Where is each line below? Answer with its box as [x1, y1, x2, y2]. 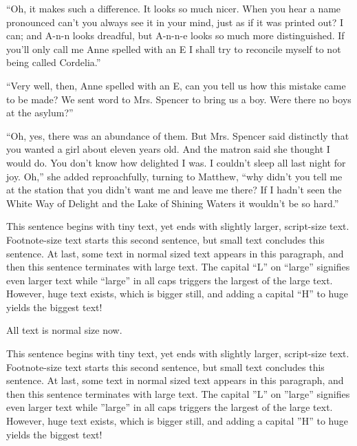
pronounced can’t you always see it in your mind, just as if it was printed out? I [6, 14, 344, 29]
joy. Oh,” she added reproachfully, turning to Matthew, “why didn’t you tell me [6, 169, 343, 183]
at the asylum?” [6, 105, 74, 120]
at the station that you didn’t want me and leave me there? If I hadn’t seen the [6, 182, 342, 197]
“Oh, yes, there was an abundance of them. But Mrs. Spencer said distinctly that [6, 128, 349, 142]
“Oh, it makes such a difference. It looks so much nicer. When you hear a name [6, 1, 341, 15]
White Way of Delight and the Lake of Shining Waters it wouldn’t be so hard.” [6, 195, 339, 210]
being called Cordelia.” [6, 55, 101, 70]
